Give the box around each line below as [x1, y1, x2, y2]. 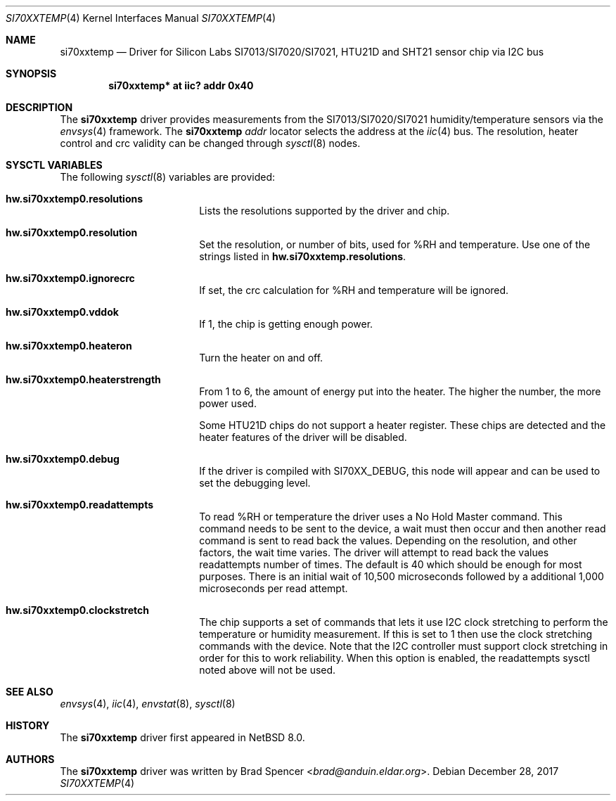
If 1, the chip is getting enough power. [199, 318, 373, 330]
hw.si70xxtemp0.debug [6, 453, 120, 465]
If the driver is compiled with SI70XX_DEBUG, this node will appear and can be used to [199, 465, 601, 477]
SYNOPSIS [6, 68, 57, 79]
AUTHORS [6, 753, 55, 765]
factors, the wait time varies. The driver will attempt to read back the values [199, 546, 549, 558]
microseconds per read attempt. [199, 582, 348, 594]
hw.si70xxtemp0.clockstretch [6, 604, 149, 616]
